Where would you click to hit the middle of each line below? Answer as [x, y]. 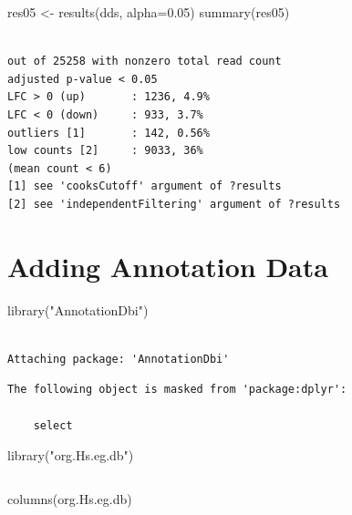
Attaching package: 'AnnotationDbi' [119, 359]
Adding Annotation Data [168, 266]
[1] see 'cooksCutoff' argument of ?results [145, 186]
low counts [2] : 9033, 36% [105, 151]
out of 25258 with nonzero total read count [145, 62]
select [53, 425]
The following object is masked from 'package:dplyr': [177, 390]
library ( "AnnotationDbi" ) [78, 309]
